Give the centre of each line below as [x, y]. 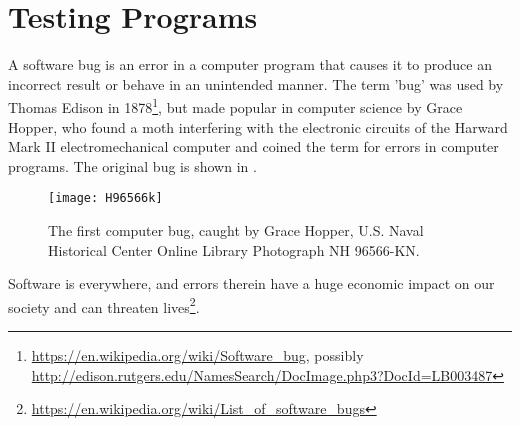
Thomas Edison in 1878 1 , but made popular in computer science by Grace [235, 105]
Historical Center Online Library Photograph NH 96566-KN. [234, 249]
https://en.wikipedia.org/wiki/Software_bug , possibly [197, 355]
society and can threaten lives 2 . [104, 305]
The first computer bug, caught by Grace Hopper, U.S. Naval [236, 230]
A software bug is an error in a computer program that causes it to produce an [250, 64]
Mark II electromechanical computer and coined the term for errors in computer [253, 146]
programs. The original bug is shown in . [132, 165]
